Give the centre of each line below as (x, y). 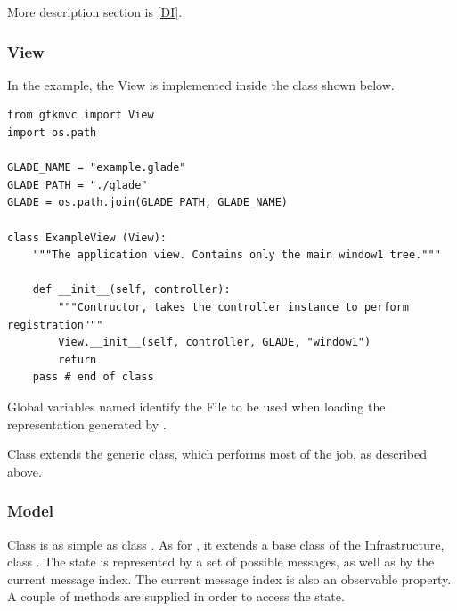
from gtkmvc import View (81, 115)
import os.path (52, 133)
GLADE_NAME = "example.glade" (97, 168)
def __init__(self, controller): (131, 290)
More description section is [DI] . (95, 12)
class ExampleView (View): (87, 237)
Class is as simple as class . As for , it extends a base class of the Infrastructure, (226, 544)
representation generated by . (87, 424)
